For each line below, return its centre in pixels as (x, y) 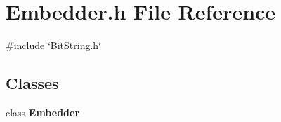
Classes (32, 83)
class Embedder (43, 112)
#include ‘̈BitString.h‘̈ (53, 45)
